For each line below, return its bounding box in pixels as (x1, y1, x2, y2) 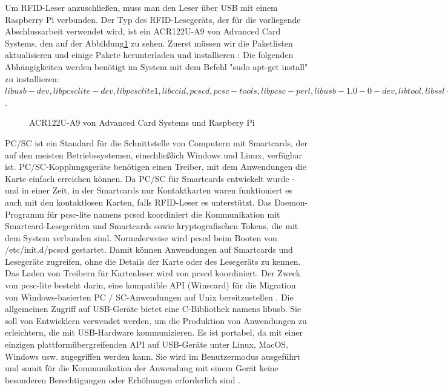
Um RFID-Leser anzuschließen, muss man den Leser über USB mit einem (5, 1, 278, 13)
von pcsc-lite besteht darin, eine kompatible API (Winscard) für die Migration (5, 279, 296, 291)
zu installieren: (5, 72, 59, 85)
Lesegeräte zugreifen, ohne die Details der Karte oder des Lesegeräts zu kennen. (5, 255, 301, 267)
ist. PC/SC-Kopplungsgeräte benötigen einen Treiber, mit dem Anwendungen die (5, 160, 306, 173)
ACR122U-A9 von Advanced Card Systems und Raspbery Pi (29, 116, 255, 129)
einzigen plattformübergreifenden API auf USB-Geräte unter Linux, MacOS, (5, 338, 288, 351)
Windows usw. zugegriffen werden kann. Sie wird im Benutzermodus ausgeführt (5, 349, 300, 362)
